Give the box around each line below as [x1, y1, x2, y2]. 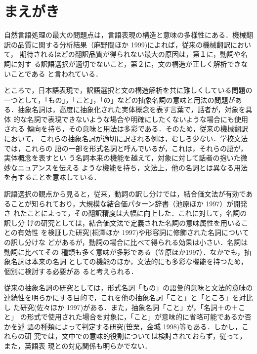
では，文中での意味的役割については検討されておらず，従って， [41, 331, 247, 341]
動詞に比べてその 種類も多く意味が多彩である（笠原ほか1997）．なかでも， [4, 246, 244, 257]
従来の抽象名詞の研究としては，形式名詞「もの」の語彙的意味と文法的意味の [4, 282, 253, 293]
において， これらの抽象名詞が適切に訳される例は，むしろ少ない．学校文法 [4, 133, 248, 144]
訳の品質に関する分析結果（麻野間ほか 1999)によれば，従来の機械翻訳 [4, 39, 231, 49]
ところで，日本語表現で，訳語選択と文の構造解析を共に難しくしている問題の [4, 85, 253, 95]
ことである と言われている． [10, 68, 102, 79]
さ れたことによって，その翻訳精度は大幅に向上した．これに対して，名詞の [4, 208, 247, 218]
